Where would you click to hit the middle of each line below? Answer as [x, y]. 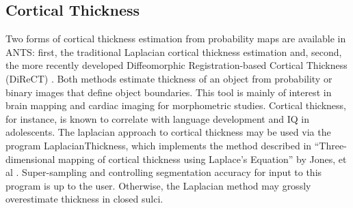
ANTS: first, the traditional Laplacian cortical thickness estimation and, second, [174, 51]
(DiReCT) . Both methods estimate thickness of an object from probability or [169, 78]
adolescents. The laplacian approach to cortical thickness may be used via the [168, 132]
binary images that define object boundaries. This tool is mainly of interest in [169, 92]
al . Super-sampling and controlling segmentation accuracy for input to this [164, 172]
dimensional [30, 159]
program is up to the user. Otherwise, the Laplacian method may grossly [158, 185]
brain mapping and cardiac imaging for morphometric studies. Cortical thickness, [176, 105]
